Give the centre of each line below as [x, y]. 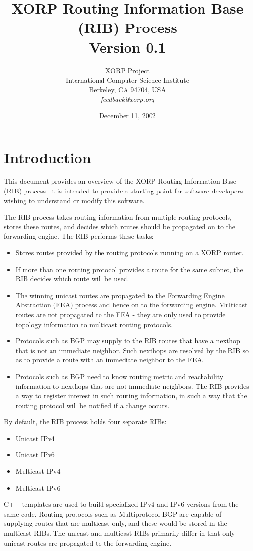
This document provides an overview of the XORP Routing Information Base [120, 181]
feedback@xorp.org [127, 99]
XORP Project [127, 70]
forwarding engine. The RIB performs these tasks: [79, 236]
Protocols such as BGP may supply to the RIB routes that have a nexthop [128, 341]
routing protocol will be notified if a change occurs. [92, 405]
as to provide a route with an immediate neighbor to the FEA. [110, 360]
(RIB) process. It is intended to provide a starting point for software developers [124, 191]
